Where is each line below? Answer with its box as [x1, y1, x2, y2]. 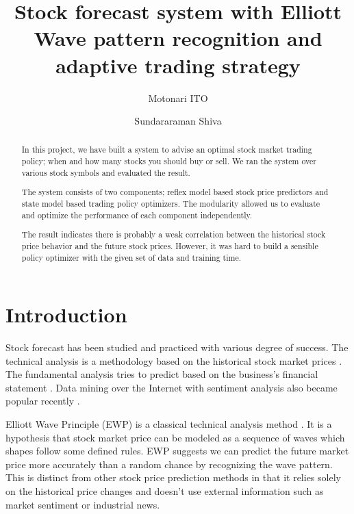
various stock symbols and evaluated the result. [21, 166, 190, 178]
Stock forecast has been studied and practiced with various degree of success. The [5, 340, 349, 355]
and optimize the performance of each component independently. [21, 209, 253, 220]
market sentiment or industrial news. [5, 497, 160, 511]
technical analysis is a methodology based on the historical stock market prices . [5, 353, 342, 368]
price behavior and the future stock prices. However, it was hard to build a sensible [21, 240, 318, 251]
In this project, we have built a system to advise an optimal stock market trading [21, 144, 312, 155]
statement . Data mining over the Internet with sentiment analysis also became [5, 380, 338, 394]
